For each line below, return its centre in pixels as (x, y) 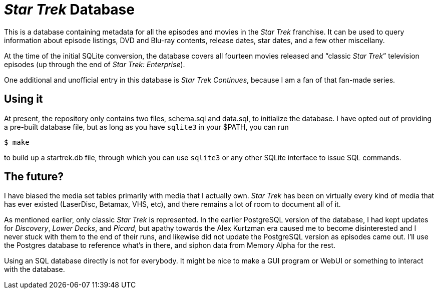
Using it (24, 99)
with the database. (35, 269)
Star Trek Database (69, 10)
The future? (34, 177)
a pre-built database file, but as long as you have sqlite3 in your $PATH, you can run (146, 127)
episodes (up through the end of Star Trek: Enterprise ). (95, 64)
